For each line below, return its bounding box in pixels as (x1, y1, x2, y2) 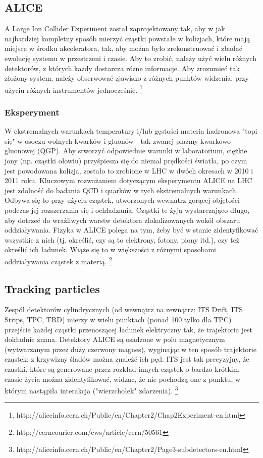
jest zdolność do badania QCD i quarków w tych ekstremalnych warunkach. (5, 185, 238, 195)
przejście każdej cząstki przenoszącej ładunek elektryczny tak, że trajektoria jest (5, 324, 252, 334)
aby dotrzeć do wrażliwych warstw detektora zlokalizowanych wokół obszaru (5, 214, 240, 225)
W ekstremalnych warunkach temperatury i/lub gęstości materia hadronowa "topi (5, 126, 257, 136)
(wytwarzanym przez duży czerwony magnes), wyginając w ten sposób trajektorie (5, 343, 256, 354)
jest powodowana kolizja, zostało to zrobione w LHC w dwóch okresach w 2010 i (5, 165, 253, 176)
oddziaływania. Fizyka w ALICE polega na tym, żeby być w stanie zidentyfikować (5, 224, 258, 235)
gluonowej (5, 145, 35, 156)
